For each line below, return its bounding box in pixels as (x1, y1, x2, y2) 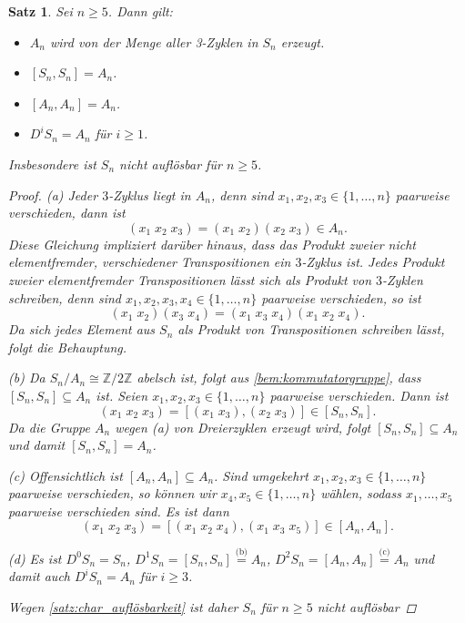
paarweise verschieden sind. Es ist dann (8, 501, 229, 520)
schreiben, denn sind (8, 288, 121, 307)
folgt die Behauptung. (8, 337, 127, 356)
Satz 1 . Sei (8, 2, 73, 20)
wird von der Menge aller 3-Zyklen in (49, 32, 258, 51)
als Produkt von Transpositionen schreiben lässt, (177, 320, 445, 339)
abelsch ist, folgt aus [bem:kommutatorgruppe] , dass (136, 368, 421, 387)
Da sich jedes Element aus (8, 320, 156, 339)
